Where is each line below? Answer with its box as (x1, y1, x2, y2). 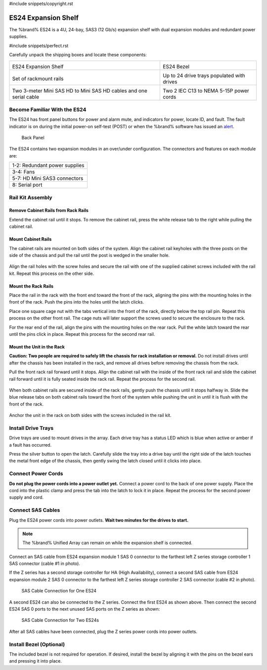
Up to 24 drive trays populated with (163, 72, 245, 79)
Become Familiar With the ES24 (9, 106, 87, 113)
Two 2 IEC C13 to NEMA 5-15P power (163, 87, 249, 94)
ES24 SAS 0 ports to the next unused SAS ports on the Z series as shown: (9, 606, 160, 612)
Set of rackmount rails (12, 75, 64, 82)
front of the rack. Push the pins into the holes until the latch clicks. (9, 299, 144, 305)
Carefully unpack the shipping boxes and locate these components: (9, 52, 147, 58)
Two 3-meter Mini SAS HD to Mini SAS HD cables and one (12, 87, 148, 94)
